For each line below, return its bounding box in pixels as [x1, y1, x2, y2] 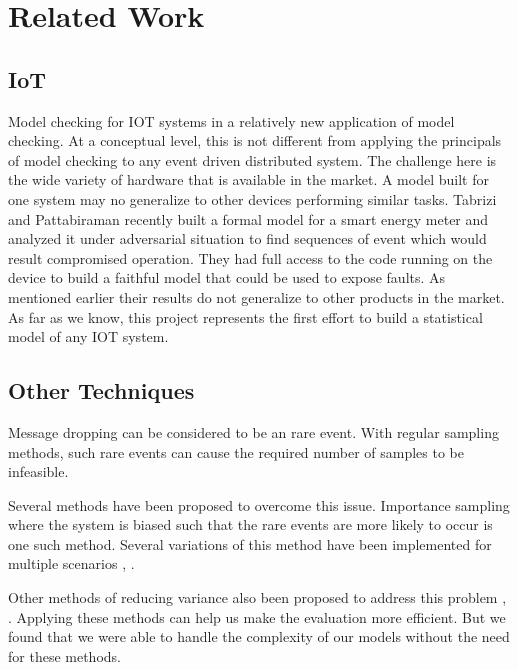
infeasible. [8, 461, 69, 482]
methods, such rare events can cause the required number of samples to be [8, 441, 464, 462]
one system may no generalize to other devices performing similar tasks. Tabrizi [8, 188, 497, 209]
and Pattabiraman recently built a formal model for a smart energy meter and [8, 208, 489, 229]
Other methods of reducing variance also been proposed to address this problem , [8, 587, 507, 608]
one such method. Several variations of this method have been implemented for [8, 533, 492, 554]
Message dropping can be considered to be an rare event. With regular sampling [8, 421, 499, 442]
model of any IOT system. [8, 326, 169, 347]
